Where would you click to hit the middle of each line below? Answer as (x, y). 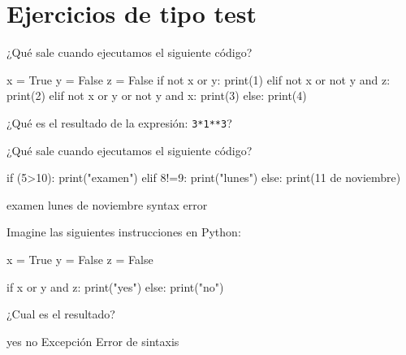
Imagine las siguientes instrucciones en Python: (124, 232)
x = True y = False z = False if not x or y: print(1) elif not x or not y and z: (199, 79)
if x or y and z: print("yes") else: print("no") (115, 286)
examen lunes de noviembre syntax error (107, 204)
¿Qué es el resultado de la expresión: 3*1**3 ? (119, 122)
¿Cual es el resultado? (61, 314)
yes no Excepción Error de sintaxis (93, 341)
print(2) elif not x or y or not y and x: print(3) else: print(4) (157, 95)
